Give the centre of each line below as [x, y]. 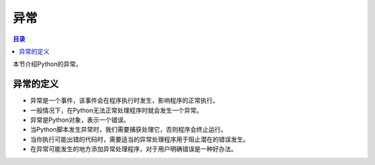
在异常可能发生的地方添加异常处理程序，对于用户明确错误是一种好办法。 [134, 149]
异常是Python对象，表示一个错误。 [80, 120]
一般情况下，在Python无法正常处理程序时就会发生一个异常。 [116, 110]
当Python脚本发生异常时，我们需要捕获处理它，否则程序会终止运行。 [128, 130]
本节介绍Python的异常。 [48, 64]
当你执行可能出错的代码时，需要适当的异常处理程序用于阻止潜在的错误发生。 [140, 139]
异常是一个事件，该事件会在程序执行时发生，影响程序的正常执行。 [124, 101]
